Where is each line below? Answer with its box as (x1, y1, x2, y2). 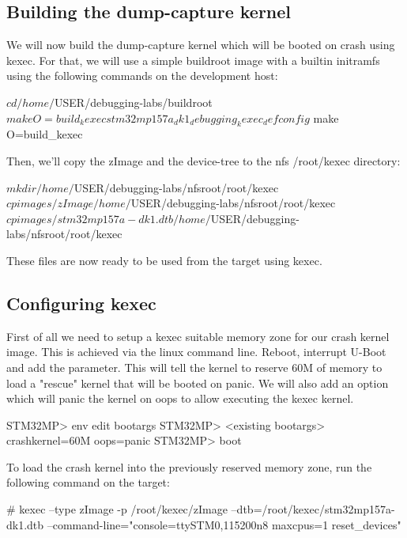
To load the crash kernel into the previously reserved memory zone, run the (6, 458, 372, 475)
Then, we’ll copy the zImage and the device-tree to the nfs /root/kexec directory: (6, 152, 401, 169)
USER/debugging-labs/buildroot (55, 93, 213, 110)
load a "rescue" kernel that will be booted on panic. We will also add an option (6, 374, 389, 391)
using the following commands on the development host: (6, 67, 278, 84)
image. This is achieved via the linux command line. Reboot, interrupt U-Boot (6, 343, 386, 360)
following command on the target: (6, 474, 170, 491)
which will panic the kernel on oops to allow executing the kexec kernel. (6, 390, 354, 407)
